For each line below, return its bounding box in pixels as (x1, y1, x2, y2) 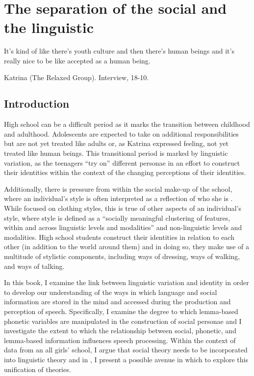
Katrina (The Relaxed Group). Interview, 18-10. (4, 72, 149, 82)
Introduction (4, 96, 70, 111)
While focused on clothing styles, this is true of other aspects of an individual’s (4, 203, 242, 213)
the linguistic (4, 17, 94, 37)
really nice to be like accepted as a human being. (4, 55, 151, 65)
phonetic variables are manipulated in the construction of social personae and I (4, 316, 242, 326)
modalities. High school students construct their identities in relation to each (4, 231, 234, 242)
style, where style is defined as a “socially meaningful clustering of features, (4, 212, 230, 223)
